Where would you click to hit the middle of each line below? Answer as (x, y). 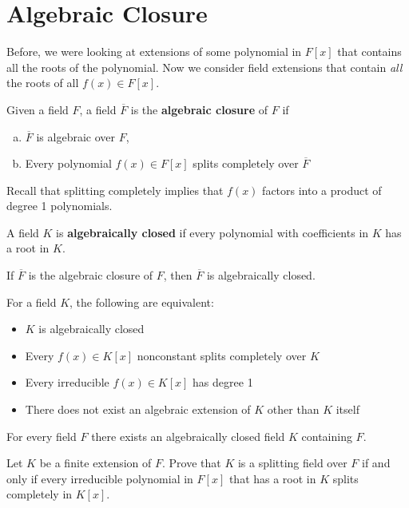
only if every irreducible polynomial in (100, 478)
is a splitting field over (292, 463)
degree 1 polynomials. (60, 206)
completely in (40, 494)
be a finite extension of (95, 463)
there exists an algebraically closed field (188, 436)
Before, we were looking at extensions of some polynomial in (154, 52)
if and (376, 463)
